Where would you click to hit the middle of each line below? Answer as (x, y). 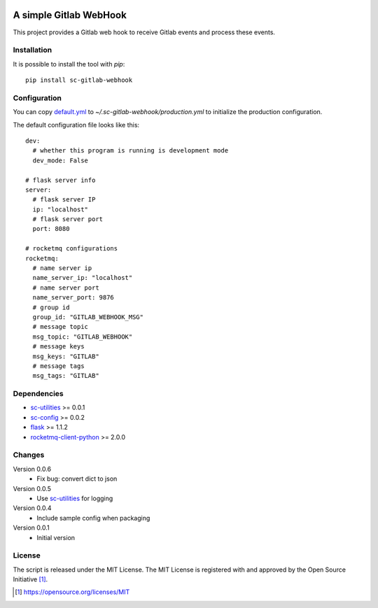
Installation (33, 50)
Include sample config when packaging (93, 518)
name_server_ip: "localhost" (83, 278)
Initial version (56, 537)
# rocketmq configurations (72, 249)
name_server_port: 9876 (73, 298)
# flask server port (68, 219)
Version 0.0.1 (31, 528)
